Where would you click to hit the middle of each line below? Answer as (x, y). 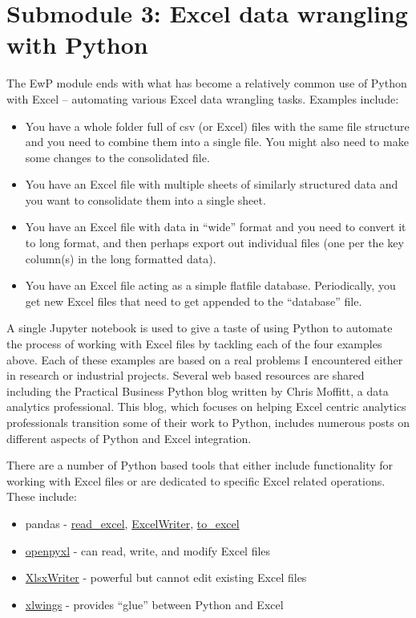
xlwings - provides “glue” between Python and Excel (154, 604)
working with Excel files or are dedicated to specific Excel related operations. (196, 480)
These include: (42, 496)
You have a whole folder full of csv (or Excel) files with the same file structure (217, 126)
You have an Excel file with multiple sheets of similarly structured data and (212, 184)
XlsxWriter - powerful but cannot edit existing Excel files (166, 577)
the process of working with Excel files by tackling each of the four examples (194, 344)
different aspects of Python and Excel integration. (129, 438)
